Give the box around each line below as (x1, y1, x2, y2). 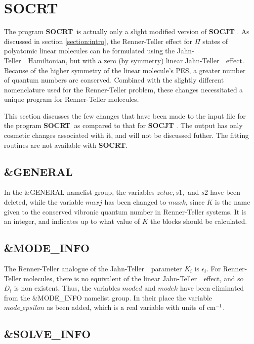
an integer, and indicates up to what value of (4, 216, 140, 226)
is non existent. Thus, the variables (14, 283, 120, 293)
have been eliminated (180, 283, 244, 293)
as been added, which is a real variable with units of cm (46, 302, 216, 312)
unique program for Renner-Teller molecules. (4, 94, 139, 104)
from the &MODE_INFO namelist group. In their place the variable (4, 292, 212, 302)
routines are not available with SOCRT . (4, 139, 128, 150)
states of (203, 36, 228, 46)
